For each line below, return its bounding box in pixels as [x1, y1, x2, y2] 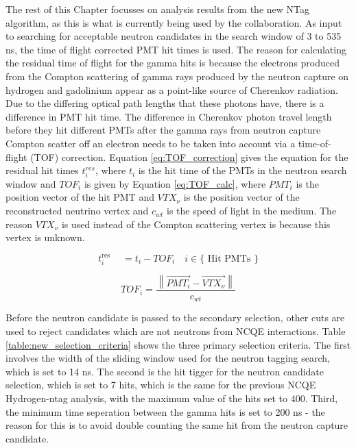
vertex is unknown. [5, 230, 85, 245]
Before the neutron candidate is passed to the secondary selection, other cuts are [5, 310, 345, 325]
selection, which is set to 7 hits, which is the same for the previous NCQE [5, 377, 316, 392]
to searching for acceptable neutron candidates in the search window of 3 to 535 [5, 29, 342, 43]
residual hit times [5, 163, 79, 177]
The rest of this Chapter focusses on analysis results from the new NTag [5, 2, 309, 16]
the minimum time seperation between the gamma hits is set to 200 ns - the [5, 404, 325, 419]
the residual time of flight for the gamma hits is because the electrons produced [5, 55, 340, 70]
